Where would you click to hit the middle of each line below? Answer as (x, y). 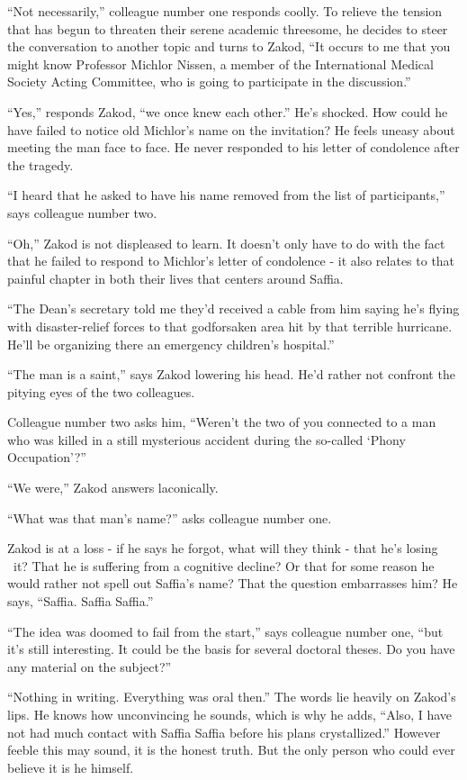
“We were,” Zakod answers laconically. (113, 488)
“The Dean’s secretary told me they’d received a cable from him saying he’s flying (233, 308)
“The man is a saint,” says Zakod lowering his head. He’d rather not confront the (231, 374)
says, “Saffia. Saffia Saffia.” (81, 601)
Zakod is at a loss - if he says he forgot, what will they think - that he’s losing (223, 548)
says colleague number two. (82, 212)
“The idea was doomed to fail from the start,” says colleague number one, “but (225, 631)
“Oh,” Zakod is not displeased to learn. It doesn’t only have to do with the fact (226, 243)
